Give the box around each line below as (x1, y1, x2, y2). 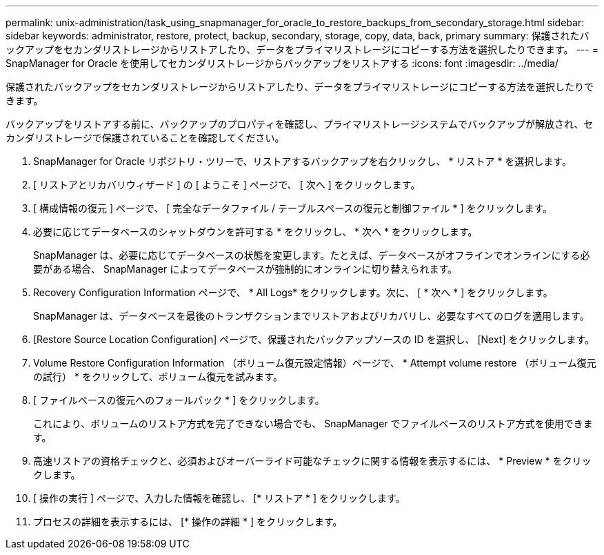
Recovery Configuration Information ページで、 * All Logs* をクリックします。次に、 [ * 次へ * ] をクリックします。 (33, 286, 553, 298)
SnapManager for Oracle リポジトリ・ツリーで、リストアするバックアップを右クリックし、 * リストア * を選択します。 (33, 155, 572, 167)
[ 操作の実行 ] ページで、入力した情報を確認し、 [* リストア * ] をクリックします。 (33, 492, 405, 504)
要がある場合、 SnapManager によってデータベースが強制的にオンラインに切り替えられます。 (33, 263, 457, 275)
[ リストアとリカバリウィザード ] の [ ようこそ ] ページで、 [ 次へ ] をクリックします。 (33, 179, 421, 191)
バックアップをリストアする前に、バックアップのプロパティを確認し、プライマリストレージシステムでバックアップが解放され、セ (6, 118, 594, 130)
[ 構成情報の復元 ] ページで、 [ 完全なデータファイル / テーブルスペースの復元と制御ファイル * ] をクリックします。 (33, 202, 553, 214)
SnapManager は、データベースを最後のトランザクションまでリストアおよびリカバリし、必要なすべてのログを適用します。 (33, 310, 590, 322)
